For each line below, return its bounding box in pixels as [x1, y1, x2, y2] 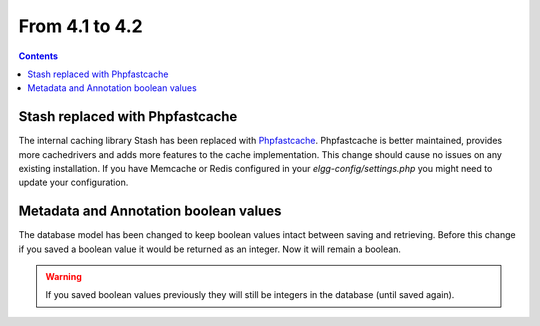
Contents [18, 50, 59, 62]
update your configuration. [18, 176, 129, 189]
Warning [45, 271, 82, 283]
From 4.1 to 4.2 [18, 15, 144, 37]
